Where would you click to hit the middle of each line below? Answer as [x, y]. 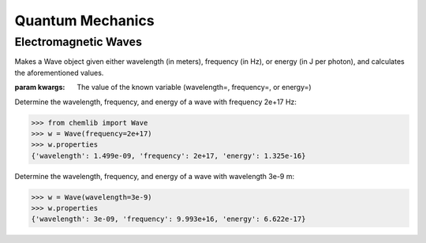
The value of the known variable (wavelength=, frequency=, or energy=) [194, 88]
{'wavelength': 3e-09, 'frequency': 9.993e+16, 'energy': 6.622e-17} [168, 219]
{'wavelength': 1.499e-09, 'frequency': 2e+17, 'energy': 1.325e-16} [168, 155]
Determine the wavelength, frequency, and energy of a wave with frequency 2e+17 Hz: [156, 102]
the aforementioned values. [59, 73]
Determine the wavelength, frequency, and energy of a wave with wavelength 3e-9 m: [155, 176]
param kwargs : [40, 88]
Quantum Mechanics [84, 21]
